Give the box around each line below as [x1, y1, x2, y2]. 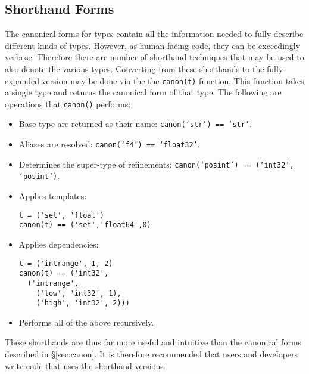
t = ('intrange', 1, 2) [18, 259, 113, 268]
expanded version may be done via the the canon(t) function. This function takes [5, 74, 304, 86]
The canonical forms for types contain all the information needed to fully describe [5, 27, 304, 40]
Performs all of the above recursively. [18, 316, 154, 328]
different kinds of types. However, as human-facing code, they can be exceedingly [5, 39, 301, 51]
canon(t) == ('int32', [18, 269, 109, 278]
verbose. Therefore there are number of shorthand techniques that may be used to [5, 51, 304, 63]
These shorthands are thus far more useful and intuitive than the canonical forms [5, 336, 302, 348]
